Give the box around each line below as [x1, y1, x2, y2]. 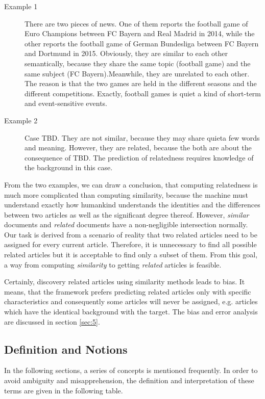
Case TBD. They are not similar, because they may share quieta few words [25, 132, 260, 143]
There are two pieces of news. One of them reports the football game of [25, 18, 248, 29]
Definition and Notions [4, 341, 128, 357]
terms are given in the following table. [4, 385, 123, 395]
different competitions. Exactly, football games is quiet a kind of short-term [25, 88, 261, 98]
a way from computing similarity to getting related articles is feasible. [4, 259, 222, 270]
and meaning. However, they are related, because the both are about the [25, 142, 252, 153]
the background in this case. [25, 162, 113, 173]
